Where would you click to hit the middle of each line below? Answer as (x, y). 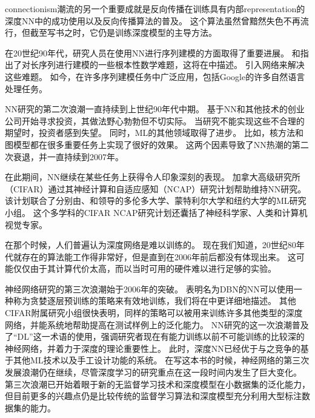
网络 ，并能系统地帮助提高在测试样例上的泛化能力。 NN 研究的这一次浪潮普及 (157, 324)
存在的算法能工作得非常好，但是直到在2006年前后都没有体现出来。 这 (159, 256)
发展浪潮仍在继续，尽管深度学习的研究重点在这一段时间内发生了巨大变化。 (153, 372)
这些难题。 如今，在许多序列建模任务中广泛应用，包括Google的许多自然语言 (155, 76)
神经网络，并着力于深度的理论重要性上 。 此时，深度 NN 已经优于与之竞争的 (153, 348)
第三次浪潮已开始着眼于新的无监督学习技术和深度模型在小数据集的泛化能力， (157, 384)
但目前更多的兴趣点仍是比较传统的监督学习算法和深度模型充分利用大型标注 (153, 396)
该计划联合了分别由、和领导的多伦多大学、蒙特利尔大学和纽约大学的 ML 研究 (156, 201)
